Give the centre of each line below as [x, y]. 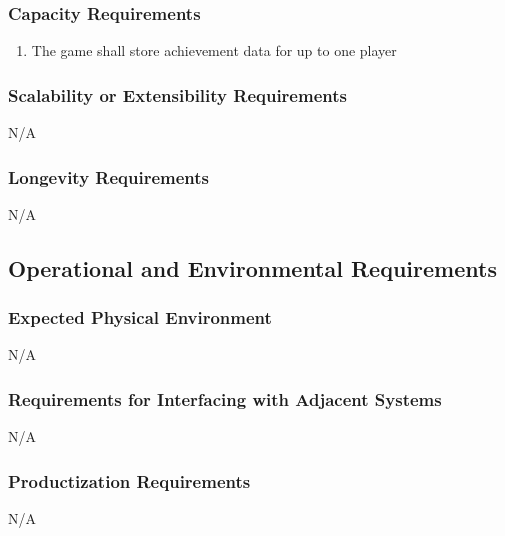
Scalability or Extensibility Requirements [177, 94]
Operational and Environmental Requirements [252, 267]
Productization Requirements [129, 480]
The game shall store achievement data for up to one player [214, 50]
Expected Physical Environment [140, 317]
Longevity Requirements [109, 176]
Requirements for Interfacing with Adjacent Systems [225, 398]
